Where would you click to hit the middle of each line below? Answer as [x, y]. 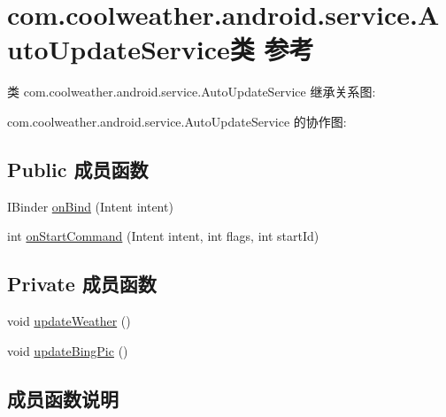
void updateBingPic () [68, 350]
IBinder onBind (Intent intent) [90, 206]
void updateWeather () [69, 321]
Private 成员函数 [82, 284]
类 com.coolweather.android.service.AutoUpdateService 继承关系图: [192, 92]
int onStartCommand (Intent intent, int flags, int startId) [163, 236]
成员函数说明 [63, 398]
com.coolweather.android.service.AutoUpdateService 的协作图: [177, 121]
